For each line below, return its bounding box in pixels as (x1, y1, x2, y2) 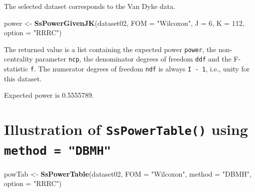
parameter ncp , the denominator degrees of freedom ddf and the (35, 54, 232, 64)
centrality (4, 54, 33, 64)
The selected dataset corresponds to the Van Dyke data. (4, 1, 175, 11)
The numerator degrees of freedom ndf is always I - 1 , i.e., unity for (38, 64, 250, 74)
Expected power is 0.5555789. (4, 90, 94, 100)
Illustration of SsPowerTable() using (4, 119, 248, 139)
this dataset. (4, 73, 42, 83)
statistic (4, 64, 28, 74)
